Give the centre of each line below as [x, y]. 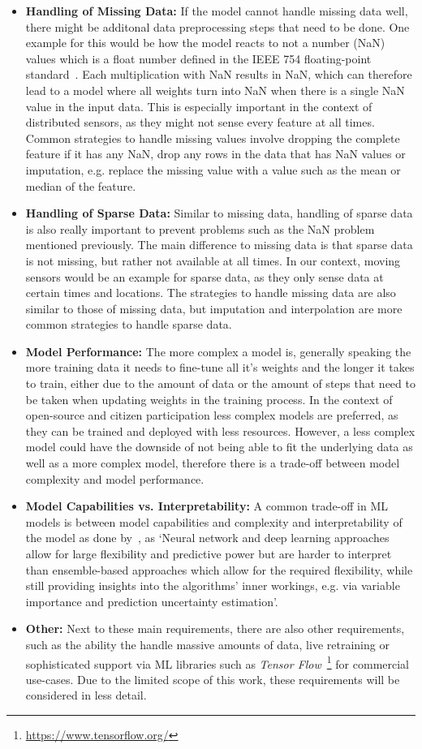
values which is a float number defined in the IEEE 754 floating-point [198, 58]
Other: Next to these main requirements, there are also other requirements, [215, 628]
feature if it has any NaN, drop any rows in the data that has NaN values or [215, 154]
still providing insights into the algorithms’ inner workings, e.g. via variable [213, 585]
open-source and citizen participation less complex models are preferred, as [212, 415]
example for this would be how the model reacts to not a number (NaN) [205, 43]
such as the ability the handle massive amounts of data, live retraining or [207, 644]
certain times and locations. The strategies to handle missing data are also [211, 293]
